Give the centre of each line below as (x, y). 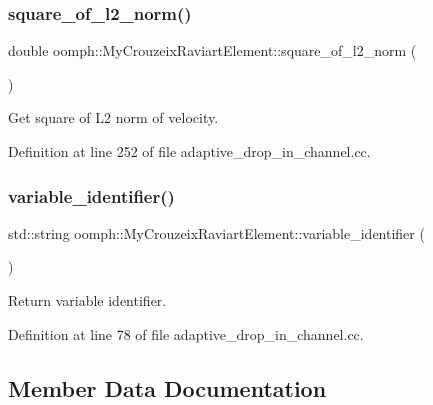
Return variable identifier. (87, 300)
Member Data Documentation (167, 387)
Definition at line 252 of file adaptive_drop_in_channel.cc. (189, 151)
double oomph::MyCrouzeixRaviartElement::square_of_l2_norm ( (212, 50)
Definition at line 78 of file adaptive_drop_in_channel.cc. (186, 333)
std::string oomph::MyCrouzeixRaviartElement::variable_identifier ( (216, 232)
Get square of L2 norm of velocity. (113, 117)
